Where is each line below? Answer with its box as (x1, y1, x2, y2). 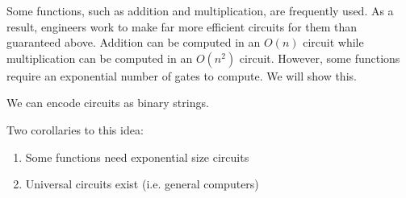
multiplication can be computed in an (6, 49, 193, 66)
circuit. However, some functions (239, 49, 400, 66)
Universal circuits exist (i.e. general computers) (25, 175, 259, 192)
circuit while (303, 34, 364, 51)
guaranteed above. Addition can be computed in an (6, 34, 261, 51)
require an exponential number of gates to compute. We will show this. (6, 67, 357, 84)
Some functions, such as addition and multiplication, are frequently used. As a (6, 2, 394, 19)
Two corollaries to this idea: (6, 121, 144, 138)
